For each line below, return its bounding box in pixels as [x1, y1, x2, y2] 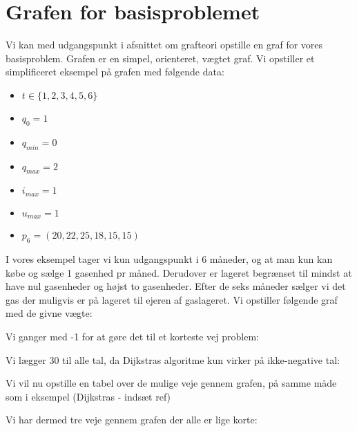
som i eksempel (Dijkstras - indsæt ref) [6, 389, 171, 403]
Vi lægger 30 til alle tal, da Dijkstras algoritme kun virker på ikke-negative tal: [6, 352, 340, 367]
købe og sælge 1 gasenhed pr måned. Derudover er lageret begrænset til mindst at [6, 265, 352, 279]
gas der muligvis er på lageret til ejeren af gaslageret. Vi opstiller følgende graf [6, 292, 338, 306]
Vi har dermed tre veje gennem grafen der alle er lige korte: [6, 412, 258, 427]
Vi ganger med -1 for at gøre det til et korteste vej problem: [6, 329, 259, 343]
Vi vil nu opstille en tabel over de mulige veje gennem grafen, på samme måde [6, 376, 337, 390]
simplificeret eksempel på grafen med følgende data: [6, 64, 224, 79]
